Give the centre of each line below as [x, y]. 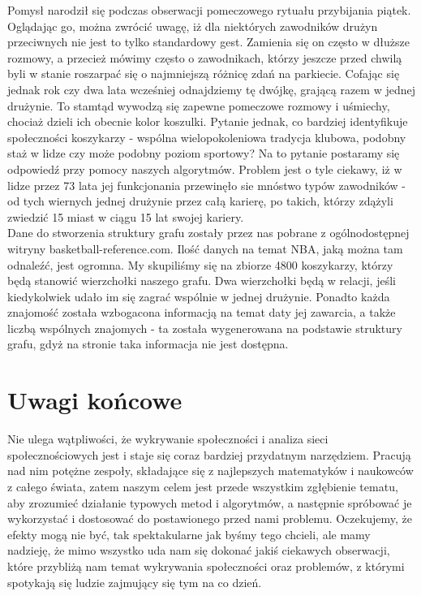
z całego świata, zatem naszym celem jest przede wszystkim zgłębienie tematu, [203, 486]
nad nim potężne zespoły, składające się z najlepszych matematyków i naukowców [210, 471]
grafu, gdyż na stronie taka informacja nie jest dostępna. [148, 344]
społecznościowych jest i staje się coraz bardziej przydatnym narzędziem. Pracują [209, 454]
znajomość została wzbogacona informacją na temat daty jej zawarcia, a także [202, 312]
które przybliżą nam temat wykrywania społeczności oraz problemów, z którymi [206, 566]
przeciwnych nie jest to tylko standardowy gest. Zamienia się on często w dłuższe [208, 42]
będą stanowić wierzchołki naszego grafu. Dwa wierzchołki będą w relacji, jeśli [202, 281]
